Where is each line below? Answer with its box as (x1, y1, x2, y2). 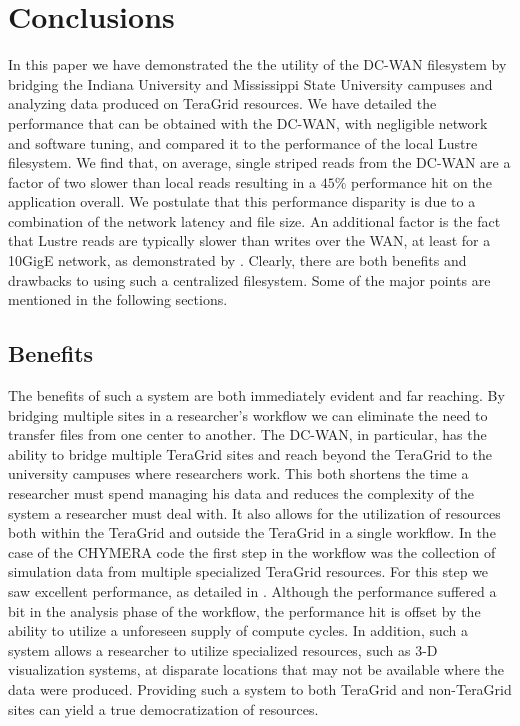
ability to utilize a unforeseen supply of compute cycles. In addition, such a (8, 620, 469, 641)
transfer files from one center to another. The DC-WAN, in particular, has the (8, 424, 487, 445)
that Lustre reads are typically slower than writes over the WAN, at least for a (8, 230, 491, 251)
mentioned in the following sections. (8, 289, 228, 310)
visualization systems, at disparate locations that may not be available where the (8, 659, 504, 680)
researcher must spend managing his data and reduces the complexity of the (8, 483, 475, 504)
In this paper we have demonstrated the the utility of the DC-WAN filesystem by (8, 54, 507, 75)
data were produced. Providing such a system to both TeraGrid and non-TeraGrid (8, 678, 512, 699)
